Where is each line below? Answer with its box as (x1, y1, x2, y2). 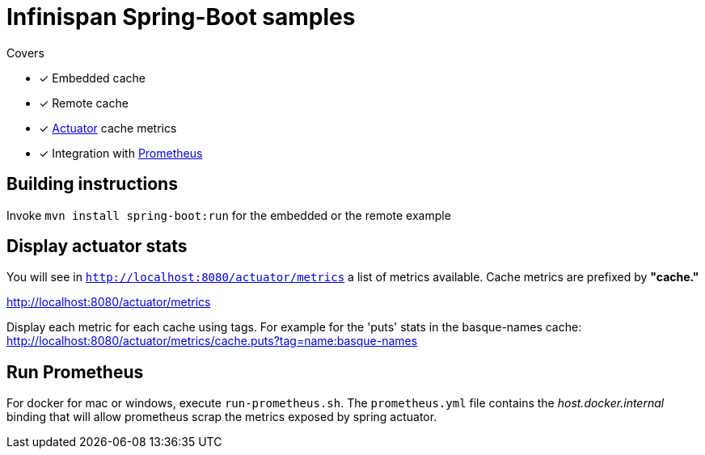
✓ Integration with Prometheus (39, 145, 203, 160)
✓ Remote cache (39, 95, 129, 110)
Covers (6, 45, 44, 60)
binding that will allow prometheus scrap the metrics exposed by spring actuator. (6, 410, 437, 424)
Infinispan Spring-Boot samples (6, 3, 356, 31)
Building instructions (6, 174, 178, 195)
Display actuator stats (6, 236, 188, 257)
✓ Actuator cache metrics (39, 120, 177, 135)
